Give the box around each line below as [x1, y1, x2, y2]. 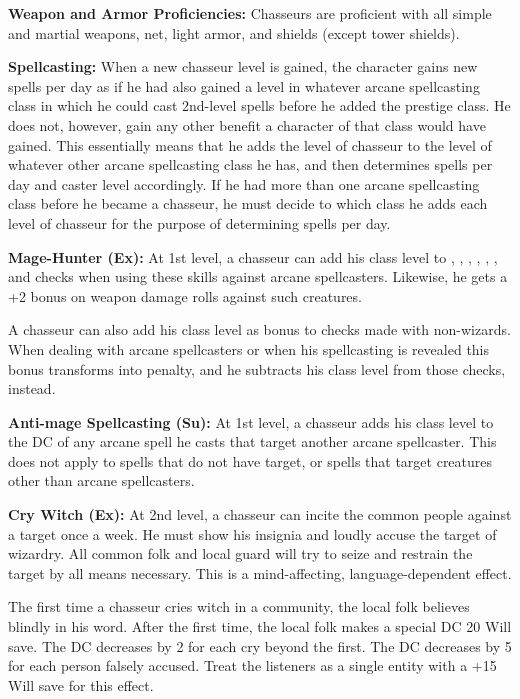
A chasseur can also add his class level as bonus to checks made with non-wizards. [8, 319, 511, 340]
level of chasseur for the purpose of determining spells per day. [8, 212, 391, 233]
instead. [8, 378, 56, 399]
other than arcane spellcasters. [8, 470, 195, 491]
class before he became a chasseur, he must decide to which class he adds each [8, 193, 488, 214]
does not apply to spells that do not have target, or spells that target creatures [8, 450, 493, 471]
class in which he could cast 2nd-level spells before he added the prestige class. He [8, 95, 511, 116]
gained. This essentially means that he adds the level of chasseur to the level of [8, 134, 492, 155]
